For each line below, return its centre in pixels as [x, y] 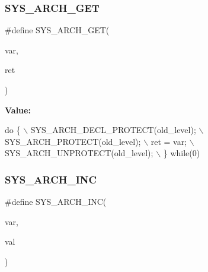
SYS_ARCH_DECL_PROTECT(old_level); [113, 130]
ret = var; [169, 141]
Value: [18, 110]
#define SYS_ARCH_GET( [57, 30]
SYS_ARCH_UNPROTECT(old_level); [79, 153]
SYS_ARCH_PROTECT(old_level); [73, 141]
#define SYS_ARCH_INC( [56, 202]
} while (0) [182, 153]
